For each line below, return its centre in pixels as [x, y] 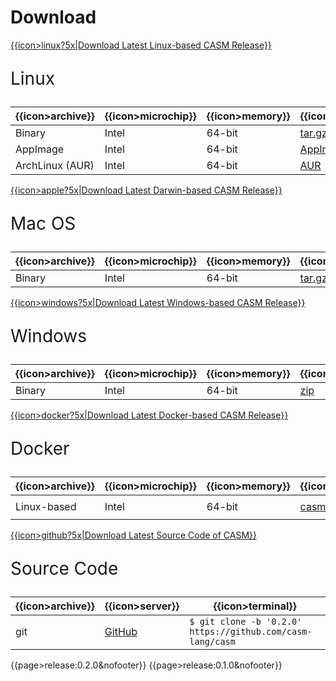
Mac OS [43, 223]
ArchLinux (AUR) [55, 165]
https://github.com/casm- [251, 631]
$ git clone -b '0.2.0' [246, 621]
